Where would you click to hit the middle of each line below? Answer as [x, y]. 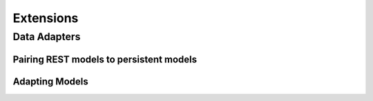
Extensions [46, 18]
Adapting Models [51, 81]
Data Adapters [47, 37]
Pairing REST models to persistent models [105, 59]
